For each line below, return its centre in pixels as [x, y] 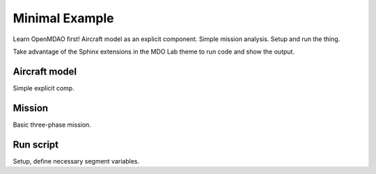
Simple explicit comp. [44, 88]
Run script [36, 144]
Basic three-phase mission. [52, 125]
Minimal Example [63, 18]
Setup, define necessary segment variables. [76, 161]
